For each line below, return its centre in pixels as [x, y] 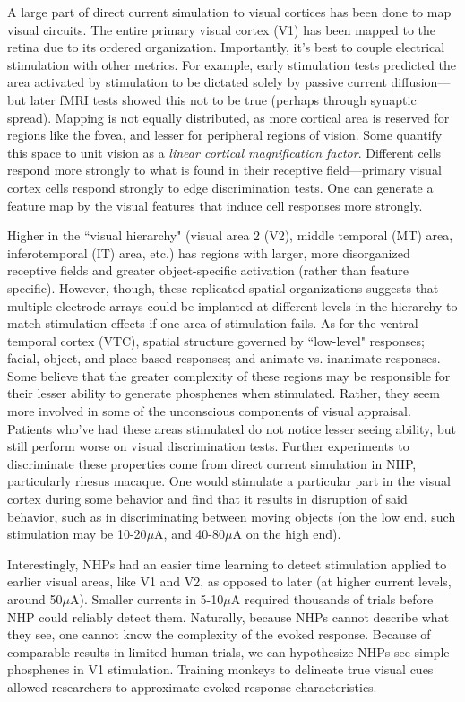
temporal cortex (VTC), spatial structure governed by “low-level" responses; [216, 340]
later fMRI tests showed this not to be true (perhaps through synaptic [223, 99]
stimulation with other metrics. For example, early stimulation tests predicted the [232, 64]
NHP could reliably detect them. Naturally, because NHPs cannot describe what [228, 616]
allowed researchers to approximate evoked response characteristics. [192, 686]
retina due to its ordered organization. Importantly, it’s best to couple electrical [226, 47]
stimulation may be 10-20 [77, 534]
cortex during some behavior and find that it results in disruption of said [207, 499]
